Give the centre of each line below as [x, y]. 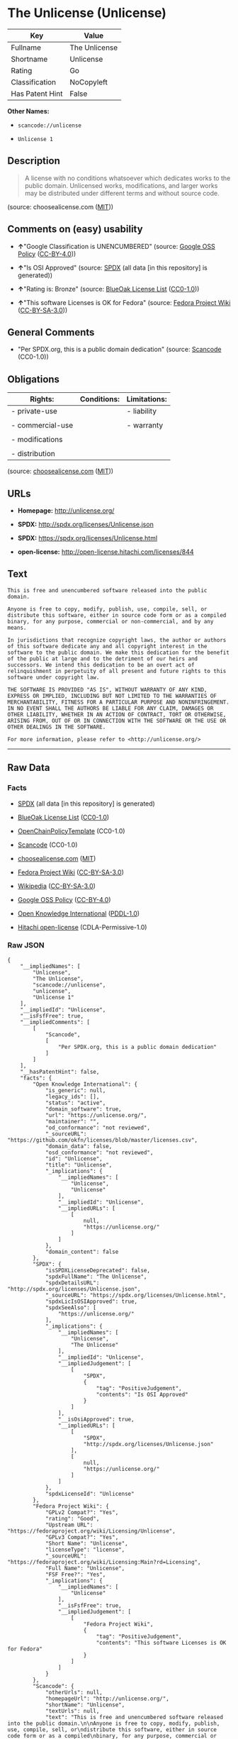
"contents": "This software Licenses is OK [161, 1643]
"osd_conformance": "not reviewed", [99, 1152]
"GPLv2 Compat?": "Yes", [82, 1512]
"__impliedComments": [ [55, 1022]
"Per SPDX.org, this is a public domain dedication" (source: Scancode [119, 350]
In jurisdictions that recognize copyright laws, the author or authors [117, 640]
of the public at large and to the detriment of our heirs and [103, 659]
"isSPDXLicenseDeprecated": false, [98, 1270]
